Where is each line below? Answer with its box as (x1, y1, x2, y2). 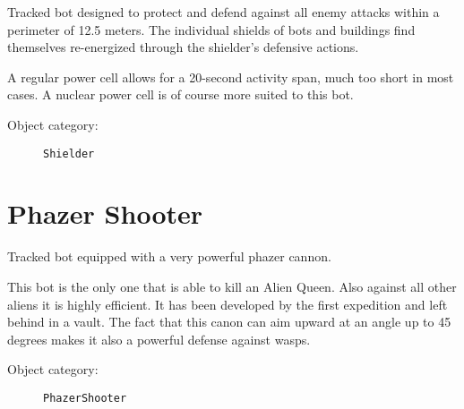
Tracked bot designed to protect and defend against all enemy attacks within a (7, 3, 440, 21)
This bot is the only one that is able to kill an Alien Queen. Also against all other (7, 277, 457, 295)
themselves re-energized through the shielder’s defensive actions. (7, 38, 359, 56)
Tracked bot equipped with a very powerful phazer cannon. (7, 247, 331, 266)
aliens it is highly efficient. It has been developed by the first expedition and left (7, 294, 448, 313)
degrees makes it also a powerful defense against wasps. (7, 329, 311, 348)
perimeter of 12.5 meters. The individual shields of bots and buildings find (7, 20, 416, 38)
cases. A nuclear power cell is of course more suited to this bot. (7, 85, 354, 104)
